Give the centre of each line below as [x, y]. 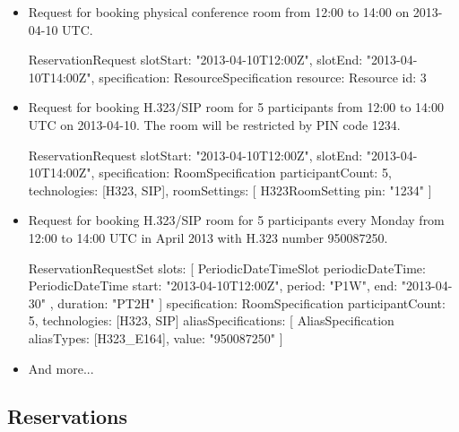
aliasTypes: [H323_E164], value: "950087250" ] [156, 337]
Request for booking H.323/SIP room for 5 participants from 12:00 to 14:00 [236, 107]
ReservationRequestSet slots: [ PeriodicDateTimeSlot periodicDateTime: [227, 268]
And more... [61, 368]
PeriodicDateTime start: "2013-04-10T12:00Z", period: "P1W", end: [213, 285]
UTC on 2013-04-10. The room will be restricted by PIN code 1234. [214, 124]
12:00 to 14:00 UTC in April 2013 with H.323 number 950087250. [208, 237]
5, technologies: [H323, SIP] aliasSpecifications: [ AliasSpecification [211, 320]
